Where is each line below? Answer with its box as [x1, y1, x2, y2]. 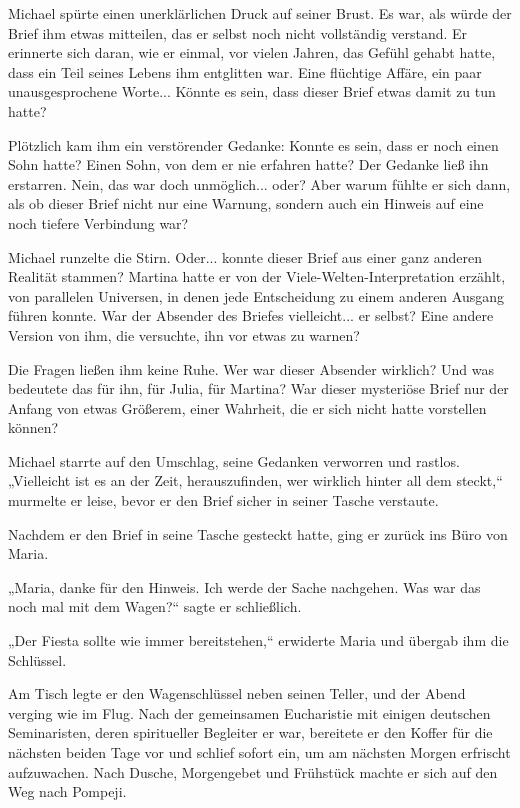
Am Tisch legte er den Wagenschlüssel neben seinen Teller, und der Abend [8, 683, 466, 704]
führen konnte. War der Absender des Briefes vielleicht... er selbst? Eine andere [8, 305, 494, 326]
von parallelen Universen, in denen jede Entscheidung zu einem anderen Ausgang [8, 285, 505, 306]
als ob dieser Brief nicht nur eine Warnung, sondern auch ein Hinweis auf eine [8, 193, 484, 214]
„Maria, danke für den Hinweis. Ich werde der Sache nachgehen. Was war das [8, 576, 481, 597]
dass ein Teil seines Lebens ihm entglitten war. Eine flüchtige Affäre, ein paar [8, 61, 482, 82]
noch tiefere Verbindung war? [8, 212, 189, 233]
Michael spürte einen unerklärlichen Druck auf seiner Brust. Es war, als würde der [8, 3, 512, 23]
